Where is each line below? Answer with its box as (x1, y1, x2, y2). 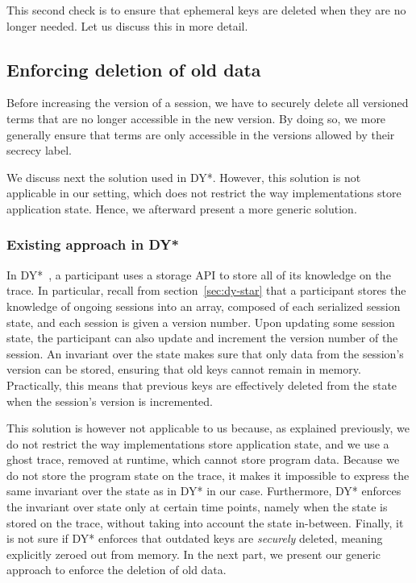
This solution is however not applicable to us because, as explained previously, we (6, 420, 410, 436)
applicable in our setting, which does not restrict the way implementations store (6, 184, 401, 201)
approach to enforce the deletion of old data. (6, 561, 227, 578)
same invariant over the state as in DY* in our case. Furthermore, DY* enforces (6, 482, 401, 499)
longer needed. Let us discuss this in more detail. (6, 17, 248, 34)
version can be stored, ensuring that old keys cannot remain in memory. (6, 361, 361, 378)
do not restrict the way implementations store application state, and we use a (6, 435, 389, 452)
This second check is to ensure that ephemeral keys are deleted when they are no (6, 2, 406, 18)
